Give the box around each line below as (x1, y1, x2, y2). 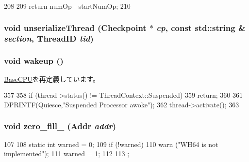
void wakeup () (4, 55, 64, 67)
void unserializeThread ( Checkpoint (4, 21, 147, 33)
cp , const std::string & (156, 21, 246, 33)
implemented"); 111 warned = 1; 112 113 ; (4, 148, 130, 159)
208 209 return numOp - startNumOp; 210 (4, 1, 131, 11)
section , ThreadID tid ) (4, 32, 94, 44)
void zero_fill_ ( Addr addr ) (4, 120, 116, 132)
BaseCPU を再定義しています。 (4, 74, 100, 84)
